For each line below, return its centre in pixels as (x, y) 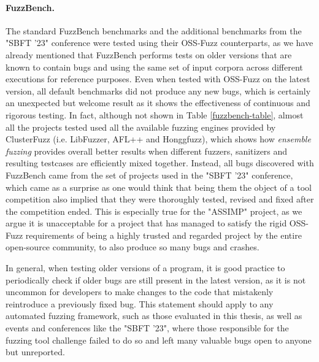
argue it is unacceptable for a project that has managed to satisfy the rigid (146, 223)
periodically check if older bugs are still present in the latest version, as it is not (156, 279)
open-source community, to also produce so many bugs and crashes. (133, 247)
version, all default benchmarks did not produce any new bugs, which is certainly (158, 90)
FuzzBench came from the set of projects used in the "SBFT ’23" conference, (149, 175)
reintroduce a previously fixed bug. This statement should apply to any (140, 303)
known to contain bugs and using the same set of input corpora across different (154, 67)
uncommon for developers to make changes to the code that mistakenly (140, 292)
